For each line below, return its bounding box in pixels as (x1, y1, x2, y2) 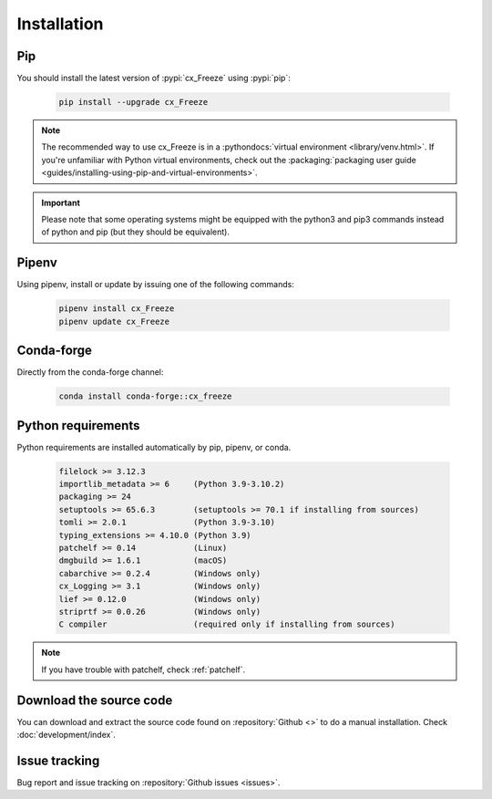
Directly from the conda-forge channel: (16, 367, 164, 378)
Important (41, 197, 81, 208)
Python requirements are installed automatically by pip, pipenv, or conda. (16, 441, 292, 452)
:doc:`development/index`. (16, 729, 116, 740)
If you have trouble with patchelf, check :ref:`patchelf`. (41, 664, 246, 675)
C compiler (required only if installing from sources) (58, 619, 395, 629)
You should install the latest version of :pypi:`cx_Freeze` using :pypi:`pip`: (16, 73, 291, 84)
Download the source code (16, 692, 173, 708)
